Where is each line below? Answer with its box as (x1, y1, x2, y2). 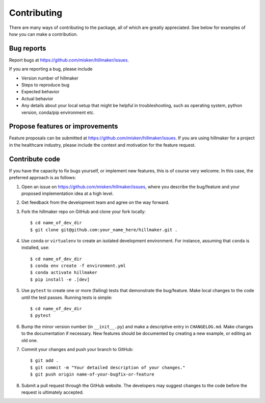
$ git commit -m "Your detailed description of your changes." (30, 365, 185, 370)
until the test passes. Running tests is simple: (21, 295, 112, 300)
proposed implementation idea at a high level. (21, 190, 114, 196)
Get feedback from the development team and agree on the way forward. (21, 199, 169, 206)
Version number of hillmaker (21, 75, 79, 81)
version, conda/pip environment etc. (21, 109, 95, 115)
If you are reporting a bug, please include (9, 66, 93, 72)
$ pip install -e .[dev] (30, 276, 90, 282)
